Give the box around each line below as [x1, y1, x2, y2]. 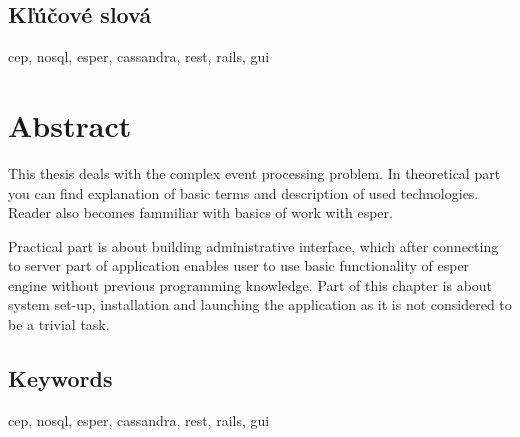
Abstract [8, 104, 132, 145]
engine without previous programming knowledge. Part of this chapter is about [8, 274, 493, 295]
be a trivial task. [8, 314, 110, 335]
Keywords [8, 363, 113, 394]
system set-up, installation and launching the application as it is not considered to [8, 294, 512, 315]
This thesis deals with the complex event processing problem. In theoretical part [8, 162, 501, 183]
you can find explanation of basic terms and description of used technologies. [8, 182, 479, 203]
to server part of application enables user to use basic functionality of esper [8, 255, 470, 276]
